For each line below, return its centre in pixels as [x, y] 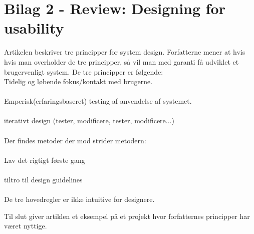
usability [34, 28]
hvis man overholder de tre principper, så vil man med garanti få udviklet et [121, 61]
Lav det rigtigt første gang [45, 160]
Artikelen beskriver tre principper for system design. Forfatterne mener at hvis [125, 52]
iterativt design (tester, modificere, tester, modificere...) [89, 121]
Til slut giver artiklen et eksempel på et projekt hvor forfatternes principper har [127, 216]
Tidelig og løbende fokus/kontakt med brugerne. [78, 81]
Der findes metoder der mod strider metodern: [75, 140]
